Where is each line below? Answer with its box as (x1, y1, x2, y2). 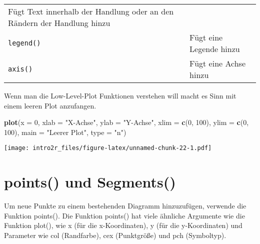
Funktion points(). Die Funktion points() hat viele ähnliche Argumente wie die (4, 210, 245, 220)
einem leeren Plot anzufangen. (4, 100, 96, 110)
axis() (8, 65, 33, 73)
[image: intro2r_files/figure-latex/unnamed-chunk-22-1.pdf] (4, 144, 212, 152)
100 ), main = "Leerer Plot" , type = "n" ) (4, 126, 126, 137)
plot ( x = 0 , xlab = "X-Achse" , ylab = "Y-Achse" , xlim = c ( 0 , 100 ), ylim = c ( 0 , (4, 117, 249, 127)
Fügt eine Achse (189, 57, 245, 69)
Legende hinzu (189, 43, 240, 54)
